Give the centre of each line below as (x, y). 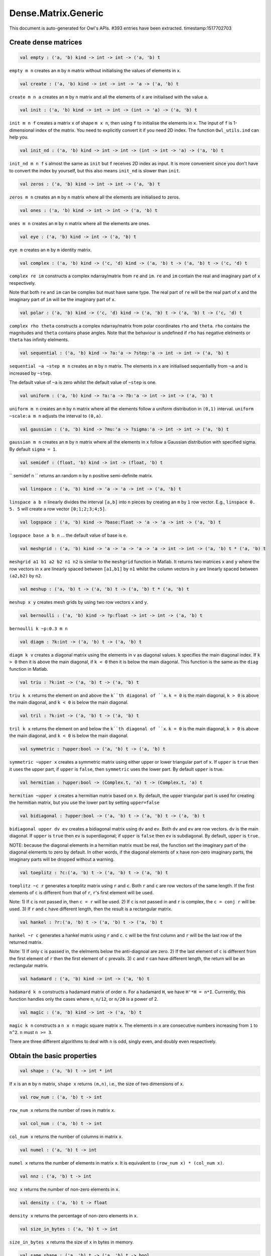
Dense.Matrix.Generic (56, 13)
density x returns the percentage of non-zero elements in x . (74, 1216)
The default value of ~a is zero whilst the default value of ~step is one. (83, 382)
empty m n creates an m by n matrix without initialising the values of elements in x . (95, 70)
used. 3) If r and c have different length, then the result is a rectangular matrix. (91, 909)
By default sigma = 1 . (33, 449)
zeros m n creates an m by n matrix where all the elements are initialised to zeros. (95, 197)
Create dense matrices (46, 42)
